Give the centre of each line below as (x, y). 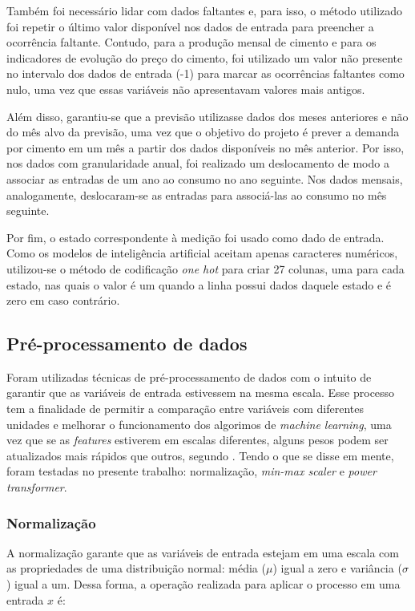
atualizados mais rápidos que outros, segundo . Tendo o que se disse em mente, (200, 455)
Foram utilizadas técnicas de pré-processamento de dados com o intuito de (189, 376)
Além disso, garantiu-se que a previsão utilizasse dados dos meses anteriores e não (207, 116)
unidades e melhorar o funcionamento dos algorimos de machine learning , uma (199, 424)
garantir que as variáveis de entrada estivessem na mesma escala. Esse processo (201, 392)
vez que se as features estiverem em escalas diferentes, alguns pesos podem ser (197, 440)
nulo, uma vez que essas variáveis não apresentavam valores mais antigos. (186, 89)
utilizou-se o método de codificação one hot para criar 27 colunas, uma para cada (205, 268)
